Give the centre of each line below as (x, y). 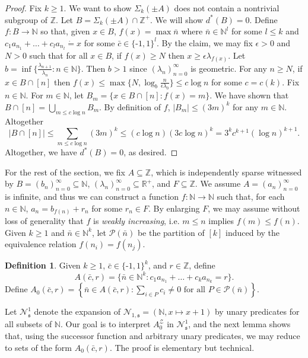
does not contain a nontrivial (227, 8)
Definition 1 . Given (43, 265)
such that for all (58, 55)
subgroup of (26, 19)
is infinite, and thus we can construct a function (92, 196)
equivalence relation (41, 244)
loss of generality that (44, 221)
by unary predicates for (257, 311)
